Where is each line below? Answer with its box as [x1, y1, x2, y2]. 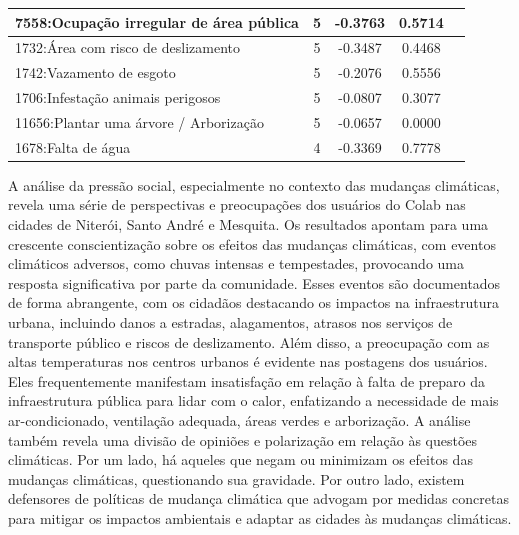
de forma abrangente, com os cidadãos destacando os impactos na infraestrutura [8, 292, 500, 313]
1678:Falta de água [15, 136, 131, 157]
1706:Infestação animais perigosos [15, 87, 221, 108]
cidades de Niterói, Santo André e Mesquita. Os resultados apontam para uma [8, 214, 489, 234]
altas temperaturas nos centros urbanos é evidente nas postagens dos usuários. [8, 351, 488, 372]
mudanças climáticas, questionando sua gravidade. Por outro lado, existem [8, 468, 465, 489]
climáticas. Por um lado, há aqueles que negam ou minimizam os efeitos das [8, 449, 473, 470]
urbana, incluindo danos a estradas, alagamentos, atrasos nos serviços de [8, 311, 453, 332]
